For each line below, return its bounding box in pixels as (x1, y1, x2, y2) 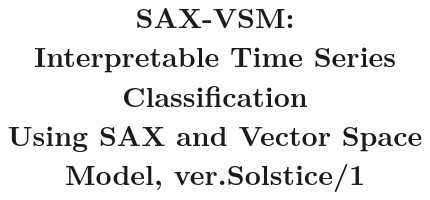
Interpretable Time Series (33, 35, 397, 76)
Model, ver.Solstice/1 (64, 152, 366, 193)
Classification (122, 74, 308, 115)
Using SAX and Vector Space (7, 113, 423, 154)
